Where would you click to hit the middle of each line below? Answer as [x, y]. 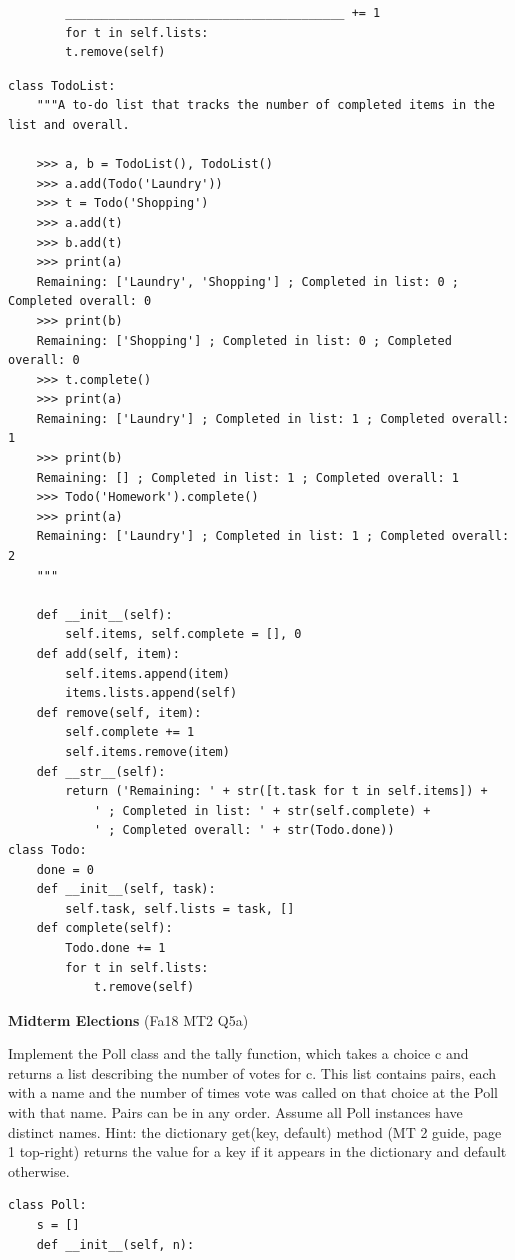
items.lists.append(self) [151, 693]
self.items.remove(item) [147, 751]
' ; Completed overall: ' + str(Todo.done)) [244, 830]
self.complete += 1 [130, 732]
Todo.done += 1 [115, 947]
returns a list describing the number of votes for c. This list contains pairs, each [252, 1072]
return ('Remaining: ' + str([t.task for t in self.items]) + [276, 791]
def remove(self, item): [119, 712]
